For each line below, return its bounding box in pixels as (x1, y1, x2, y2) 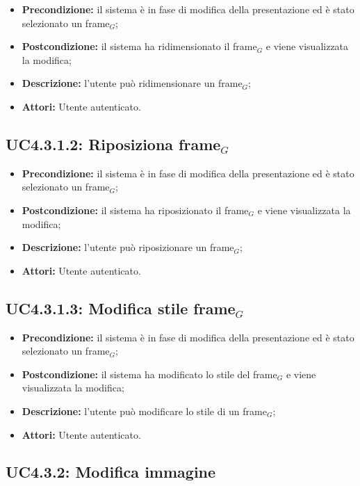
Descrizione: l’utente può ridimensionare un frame (22, 76, 243, 90)
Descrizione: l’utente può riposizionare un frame (22, 240, 234, 254)
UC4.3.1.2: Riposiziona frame (6, 133, 221, 154)
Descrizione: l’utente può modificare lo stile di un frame (22, 403, 267, 418)
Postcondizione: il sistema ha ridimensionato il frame (22, 39, 257, 54)
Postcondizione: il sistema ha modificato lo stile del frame (22, 366, 277, 381)
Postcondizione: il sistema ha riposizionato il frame (22, 202, 249, 217)
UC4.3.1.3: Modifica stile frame (6, 297, 236, 318)
